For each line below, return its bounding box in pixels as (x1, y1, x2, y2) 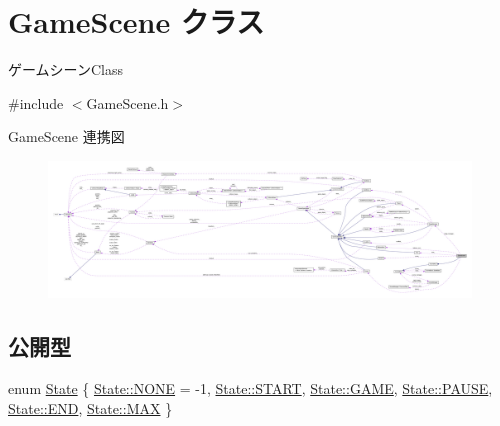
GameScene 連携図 (8, 126, 125, 147)
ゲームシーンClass (8, 59, 123, 80)
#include (8, 92, 64, 113)
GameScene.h (86, 92, 169, 113)
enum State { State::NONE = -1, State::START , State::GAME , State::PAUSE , (8, 378, 493, 399)
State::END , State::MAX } (8, 397, 173, 418)
